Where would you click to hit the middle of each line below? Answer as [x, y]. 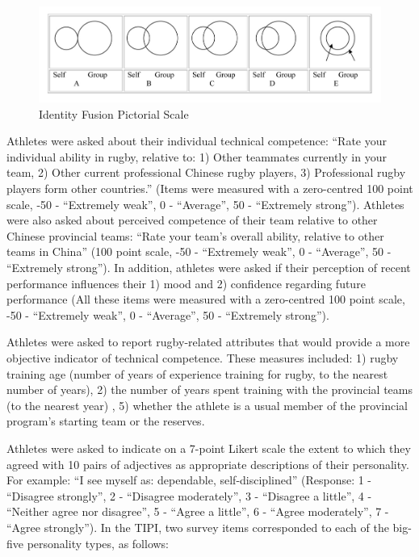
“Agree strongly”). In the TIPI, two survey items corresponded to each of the [198, 527]
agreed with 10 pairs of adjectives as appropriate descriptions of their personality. [208, 464]
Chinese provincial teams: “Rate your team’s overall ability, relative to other [195, 235]
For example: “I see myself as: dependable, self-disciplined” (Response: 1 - [189, 480]
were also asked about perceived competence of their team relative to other [192, 220]
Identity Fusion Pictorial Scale [114, 113]
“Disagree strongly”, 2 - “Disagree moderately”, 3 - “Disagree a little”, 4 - [189, 495]
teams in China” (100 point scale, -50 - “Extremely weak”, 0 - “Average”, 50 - [199, 251]
